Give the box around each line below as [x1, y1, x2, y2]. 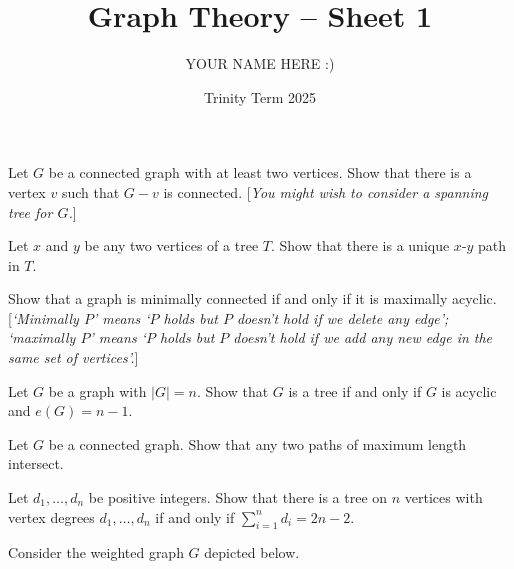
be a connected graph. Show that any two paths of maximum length [48, 433, 467, 454]
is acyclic [441, 380, 497, 401]
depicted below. [204, 542, 300, 563]
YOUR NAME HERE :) [185, 53, 335, 74]
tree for [8, 201, 53, 222]
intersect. [8, 453, 64, 474]
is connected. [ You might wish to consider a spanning [163, 181, 489, 202]
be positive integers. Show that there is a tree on [88, 487, 388, 508]
